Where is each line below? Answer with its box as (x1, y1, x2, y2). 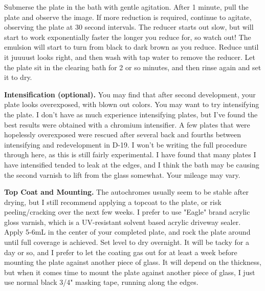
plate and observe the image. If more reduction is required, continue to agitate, (4, 11, 252, 22)
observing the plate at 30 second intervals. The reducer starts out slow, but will (4, 22, 254, 32)
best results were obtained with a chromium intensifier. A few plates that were (4, 119, 250, 130)
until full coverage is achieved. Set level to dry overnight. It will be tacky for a (4, 237, 249, 247)
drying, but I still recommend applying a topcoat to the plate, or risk (4, 196, 222, 207)
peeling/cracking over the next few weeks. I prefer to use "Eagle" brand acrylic (4, 206, 250, 217)
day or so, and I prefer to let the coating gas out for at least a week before (4, 246, 237, 257)
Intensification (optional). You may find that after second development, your (4, 89, 256, 99)
